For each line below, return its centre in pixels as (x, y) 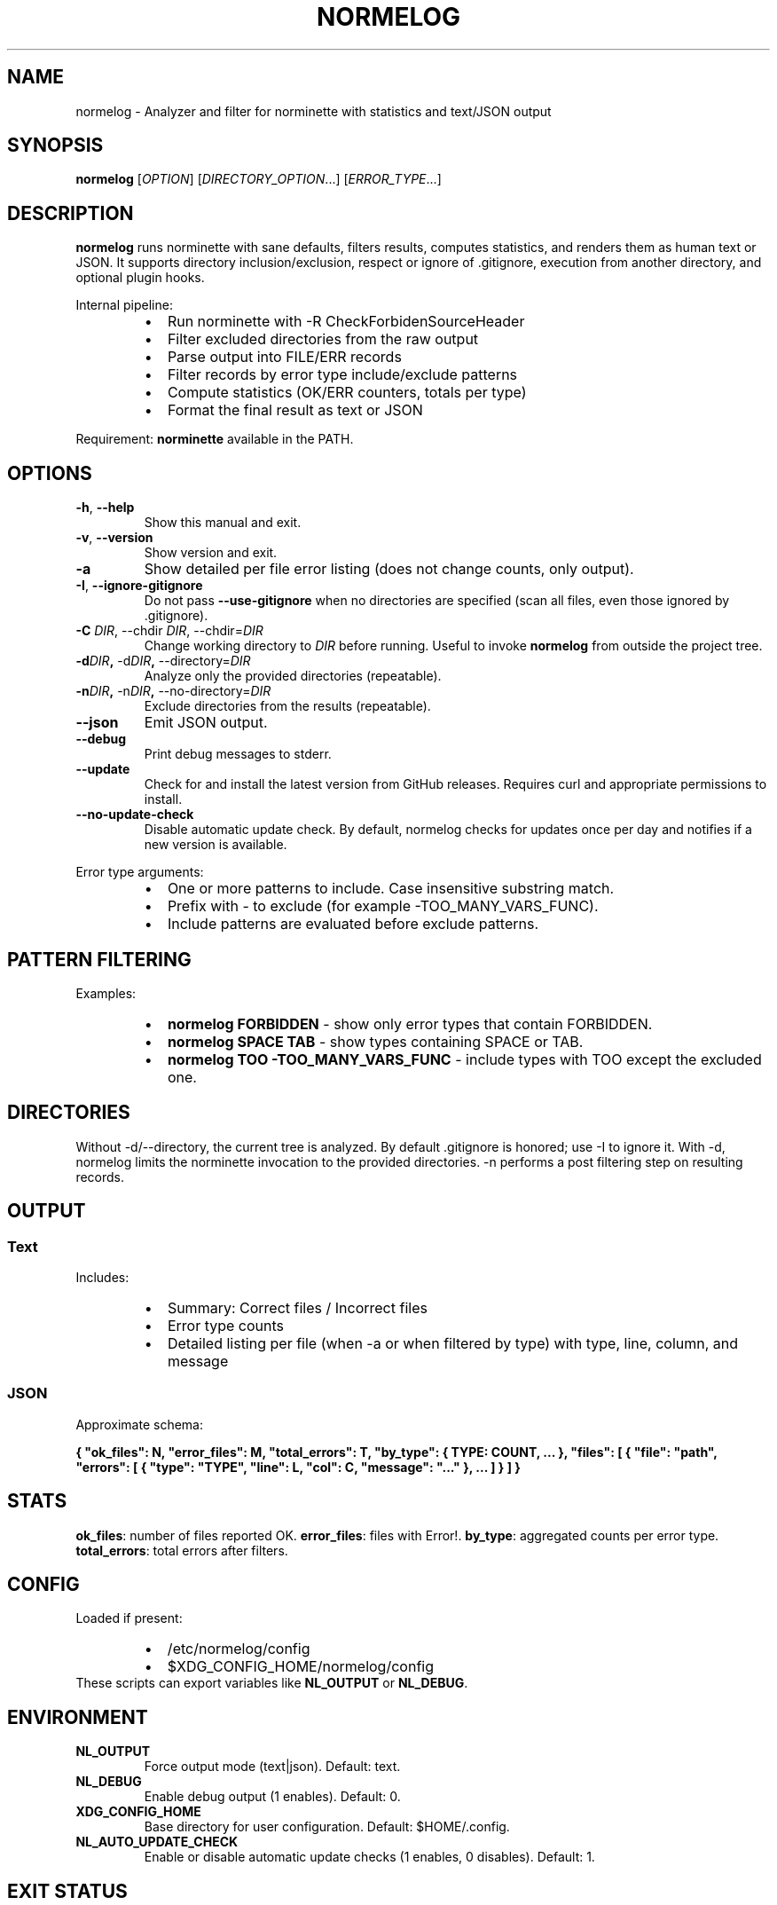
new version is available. (216, 845)
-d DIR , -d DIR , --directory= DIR (163, 661)
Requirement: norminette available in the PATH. (215, 439)
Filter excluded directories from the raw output (323, 339)
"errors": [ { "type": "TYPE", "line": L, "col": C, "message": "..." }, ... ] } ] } (298, 1467)
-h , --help (105, 508)
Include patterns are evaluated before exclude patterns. (353, 924)
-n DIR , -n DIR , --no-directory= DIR (173, 691)
